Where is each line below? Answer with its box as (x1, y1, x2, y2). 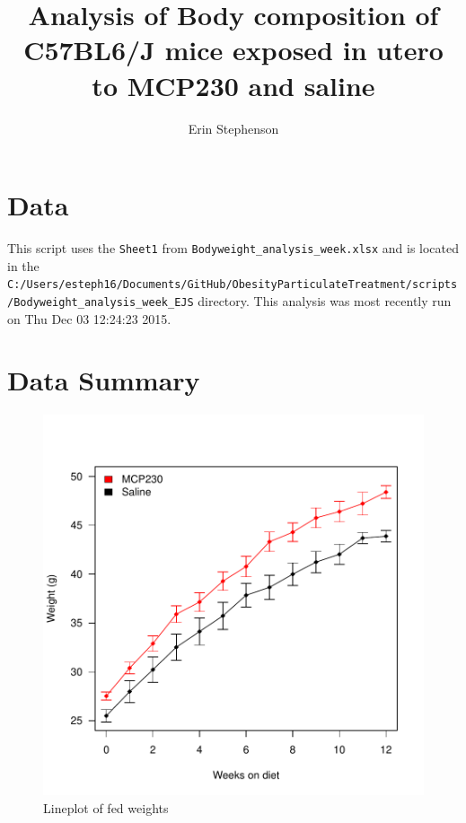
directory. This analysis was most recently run (198, 291, 452, 310)
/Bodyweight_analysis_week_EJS (7, 295, 194, 309)
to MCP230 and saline (92, 66, 375, 103)
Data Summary (7, 362, 200, 398)
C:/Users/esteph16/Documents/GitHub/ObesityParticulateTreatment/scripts (7, 278, 458, 292)
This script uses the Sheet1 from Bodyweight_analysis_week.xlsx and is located (7, 239, 460, 258)
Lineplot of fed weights (43, 798, 169, 817)
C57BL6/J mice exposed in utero (23, 31, 444, 68)
